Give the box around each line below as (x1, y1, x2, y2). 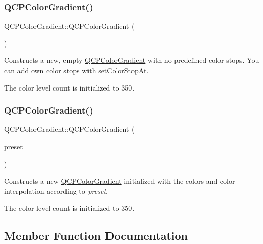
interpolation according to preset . (4, 185, 108, 196)
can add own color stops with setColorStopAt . (4, 65, 149, 75)
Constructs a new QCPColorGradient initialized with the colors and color (4, 175, 235, 186)
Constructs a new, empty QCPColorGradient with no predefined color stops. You (4, 55, 259, 65)
